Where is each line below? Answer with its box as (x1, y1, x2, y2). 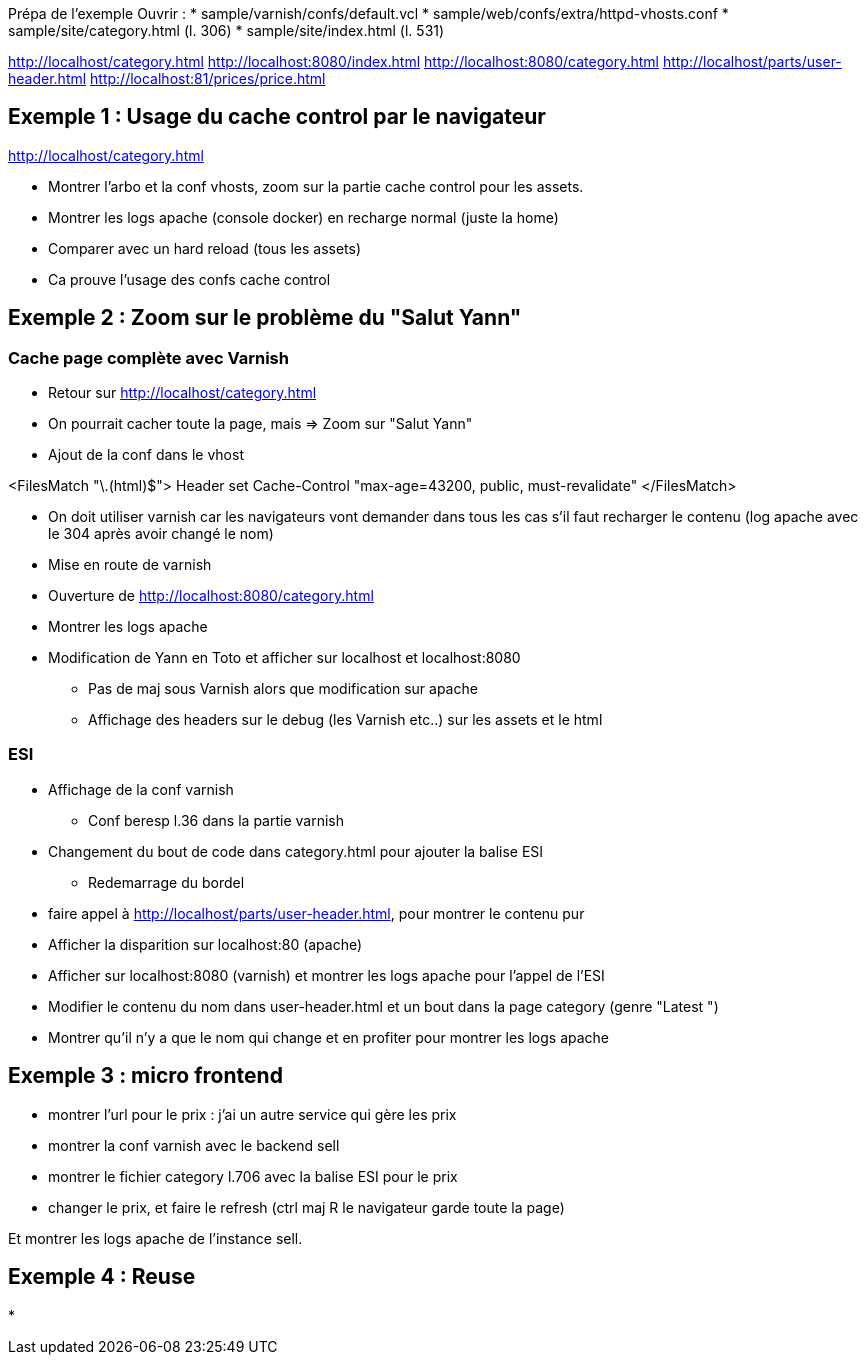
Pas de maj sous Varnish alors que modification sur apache (88, 680, 478, 698)
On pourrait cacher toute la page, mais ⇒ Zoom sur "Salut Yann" (48, 415, 473, 433)
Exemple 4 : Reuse (8, 1264, 196, 1290)
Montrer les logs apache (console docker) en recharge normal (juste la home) (48, 208, 559, 226)
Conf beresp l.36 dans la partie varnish (88, 811, 344, 829)
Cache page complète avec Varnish (8, 347, 289, 368)
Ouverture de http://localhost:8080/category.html (48, 587, 374, 605)
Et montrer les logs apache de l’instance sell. (8, 1229, 303, 1247)
